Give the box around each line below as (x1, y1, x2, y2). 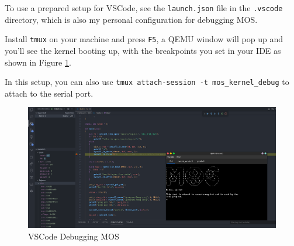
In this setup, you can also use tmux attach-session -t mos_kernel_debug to (5, 76, 289, 88)
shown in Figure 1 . (5, 56, 71, 68)
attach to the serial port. (5, 87, 94, 99)
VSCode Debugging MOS (28, 230, 119, 242)
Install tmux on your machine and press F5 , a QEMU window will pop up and (5, 33, 283, 45)
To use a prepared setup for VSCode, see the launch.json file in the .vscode (5, 2, 283, 13)
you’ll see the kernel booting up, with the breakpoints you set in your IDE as (5, 44, 281, 56)
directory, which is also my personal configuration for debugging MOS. (5, 13, 258, 25)
